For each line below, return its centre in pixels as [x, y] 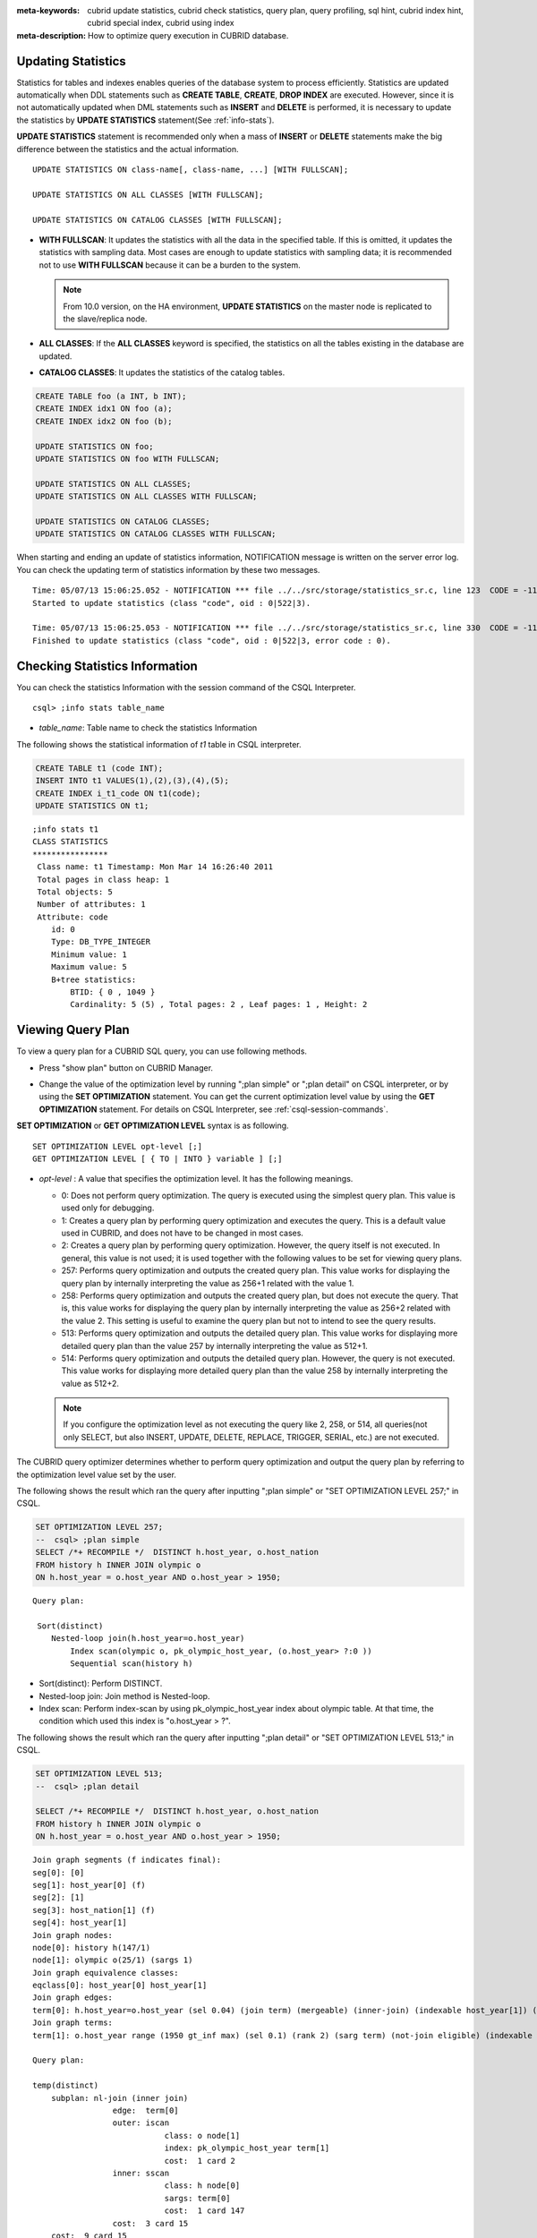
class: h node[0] [202, 2186]
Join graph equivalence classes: [106, 1973]
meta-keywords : [48, 10]
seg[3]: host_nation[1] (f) [94, 1910]
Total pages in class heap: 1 [103, 879]
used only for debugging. [108, 1208]
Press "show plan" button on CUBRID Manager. [126, 1068]
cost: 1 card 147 [205, 2211]
